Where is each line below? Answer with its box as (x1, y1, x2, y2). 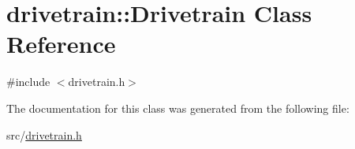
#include (6, 73, 50, 90)
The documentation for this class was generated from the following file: (6, 99, 349, 116)
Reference (6, 28, 116, 60)
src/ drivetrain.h (6, 126, 82, 143)
